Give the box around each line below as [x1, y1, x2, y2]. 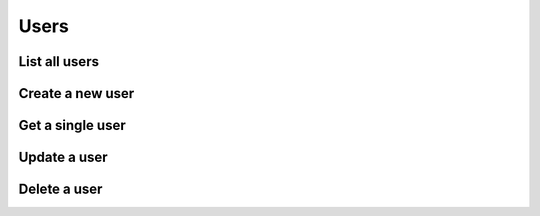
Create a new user [18, 85, 135, 102]
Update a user [18, 149, 109, 166]
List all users [18, 53, 100, 70]
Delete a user [18, 181, 103, 198]
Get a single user [18, 117, 126, 134]
